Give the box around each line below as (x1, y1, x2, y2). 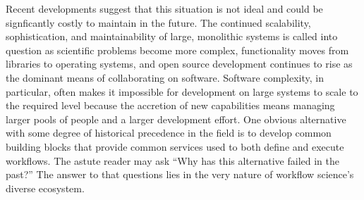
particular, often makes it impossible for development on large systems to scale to (6, 84, 358, 99)
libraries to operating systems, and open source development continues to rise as (6, 56, 353, 71)
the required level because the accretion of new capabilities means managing (6, 98, 335, 113)
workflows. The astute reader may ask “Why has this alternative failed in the (6, 153, 340, 168)
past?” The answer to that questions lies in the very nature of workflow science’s (6, 167, 354, 182)
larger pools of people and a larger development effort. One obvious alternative (6, 111, 346, 126)
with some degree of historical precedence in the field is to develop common (6, 125, 332, 140)
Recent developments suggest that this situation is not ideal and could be (6, 1, 323, 15)
